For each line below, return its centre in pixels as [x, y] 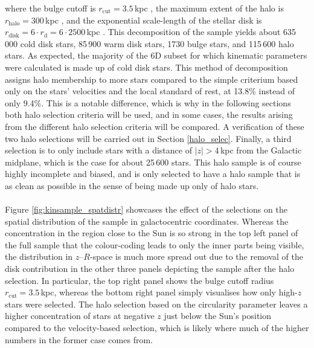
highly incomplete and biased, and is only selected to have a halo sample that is [153, 174]
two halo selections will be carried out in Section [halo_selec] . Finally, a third [148, 138]
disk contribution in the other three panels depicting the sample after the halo [150, 269]
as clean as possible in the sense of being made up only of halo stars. [132, 185]
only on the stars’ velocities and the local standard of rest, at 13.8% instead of [150, 91]
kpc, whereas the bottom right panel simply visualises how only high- [169, 292]
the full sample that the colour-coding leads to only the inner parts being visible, [155, 244]
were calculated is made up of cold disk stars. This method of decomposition [146, 67]
